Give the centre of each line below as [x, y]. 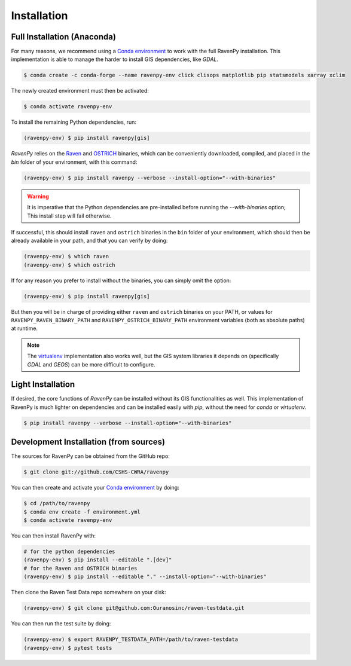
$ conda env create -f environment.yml [82, 512]
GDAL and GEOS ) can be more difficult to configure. [91, 364]
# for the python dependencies [70, 552]
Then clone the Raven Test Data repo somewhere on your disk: [89, 592]
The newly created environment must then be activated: [80, 91]
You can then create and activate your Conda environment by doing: [95, 488]
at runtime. [25, 328]
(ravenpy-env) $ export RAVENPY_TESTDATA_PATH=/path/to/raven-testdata [131, 639]
